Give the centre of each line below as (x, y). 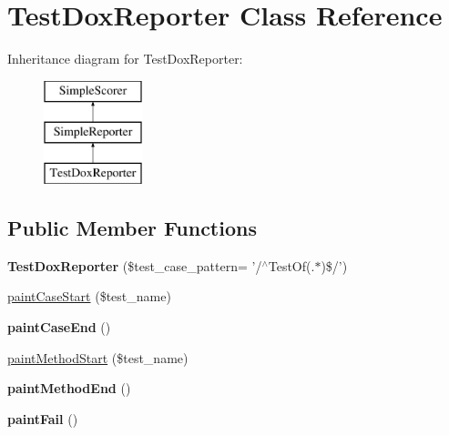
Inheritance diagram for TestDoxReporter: (125, 59)
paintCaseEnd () (59, 327)
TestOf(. (291, 265)
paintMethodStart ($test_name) (98, 357)
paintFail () (43, 418)
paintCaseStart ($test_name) (89, 296)
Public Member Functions (132, 228)
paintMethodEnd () (69, 388)
